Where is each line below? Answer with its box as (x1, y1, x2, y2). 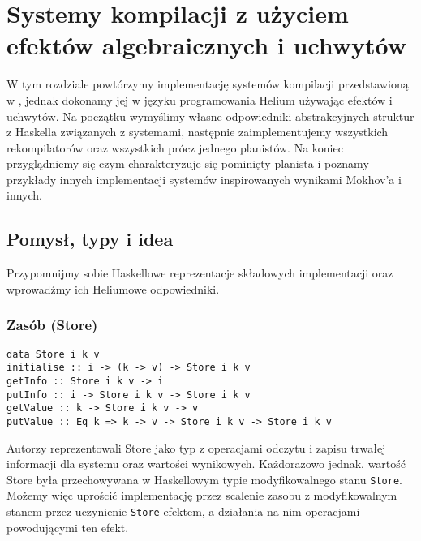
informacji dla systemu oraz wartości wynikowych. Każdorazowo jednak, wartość (6, 455, 406, 472)
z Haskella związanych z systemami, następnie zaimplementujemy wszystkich (6, 123, 389, 140)
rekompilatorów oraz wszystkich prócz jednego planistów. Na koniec (6, 139, 343, 156)
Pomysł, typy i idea (6, 226, 174, 251)
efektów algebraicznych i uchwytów (6, 28, 407, 62)
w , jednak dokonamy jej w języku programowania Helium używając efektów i (6, 91, 393, 108)
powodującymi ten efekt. (6, 518, 129, 535)
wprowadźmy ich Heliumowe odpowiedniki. (6, 280, 220, 297)
